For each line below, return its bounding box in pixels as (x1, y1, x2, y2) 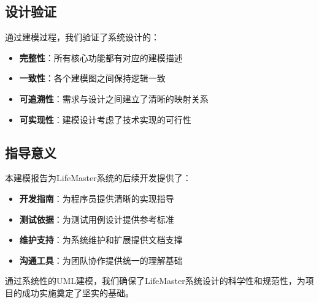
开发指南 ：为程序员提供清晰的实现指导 (19, 192, 174, 204)
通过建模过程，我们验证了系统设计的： (5, 31, 159, 43)
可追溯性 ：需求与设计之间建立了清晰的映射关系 (19, 92, 209, 105)
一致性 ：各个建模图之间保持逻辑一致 (19, 72, 166, 84)
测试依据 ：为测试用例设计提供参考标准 (19, 212, 174, 225)
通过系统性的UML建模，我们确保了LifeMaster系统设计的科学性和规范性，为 (5, 274, 306, 287)
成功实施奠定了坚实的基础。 (21, 286, 134, 299)
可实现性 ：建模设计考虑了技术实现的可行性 (19, 113, 191, 125)
